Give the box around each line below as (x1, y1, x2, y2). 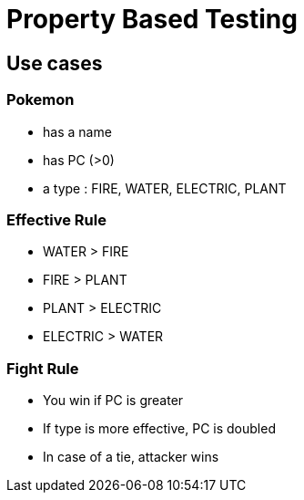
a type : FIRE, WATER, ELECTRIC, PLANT (43, 180, 287, 196)
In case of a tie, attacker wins (43, 449, 219, 465)
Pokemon (6, 90, 75, 109)
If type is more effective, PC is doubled (43, 421, 276, 437)
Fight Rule (6, 359, 79, 378)
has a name (43, 123, 112, 140)
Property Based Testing (6, 4, 298, 35)
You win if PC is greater (43, 392, 184, 409)
